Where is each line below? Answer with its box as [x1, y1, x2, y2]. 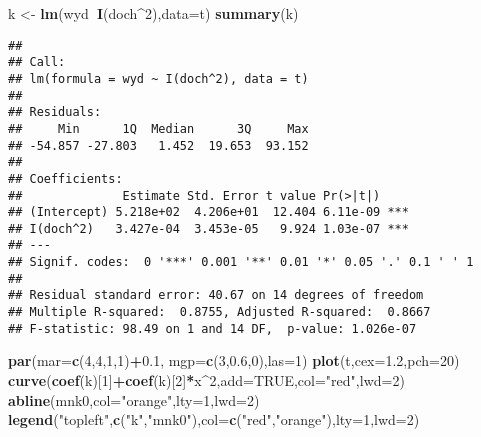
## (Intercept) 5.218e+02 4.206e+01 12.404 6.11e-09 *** [8, 205, 409, 220]
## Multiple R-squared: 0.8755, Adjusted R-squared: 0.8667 [8, 305, 431, 320]
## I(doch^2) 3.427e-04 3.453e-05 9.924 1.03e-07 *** [8, 221, 409, 236]
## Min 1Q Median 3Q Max [8, 121, 309, 136]
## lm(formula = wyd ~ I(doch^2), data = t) [8, 71, 309, 86]
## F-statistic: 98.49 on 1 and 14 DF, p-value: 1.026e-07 [8, 321, 417, 336]
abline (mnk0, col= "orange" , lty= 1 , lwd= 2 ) [8, 389, 260, 410]
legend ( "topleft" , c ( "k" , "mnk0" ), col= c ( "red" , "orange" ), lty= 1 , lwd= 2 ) [8, 409, 420, 430]
